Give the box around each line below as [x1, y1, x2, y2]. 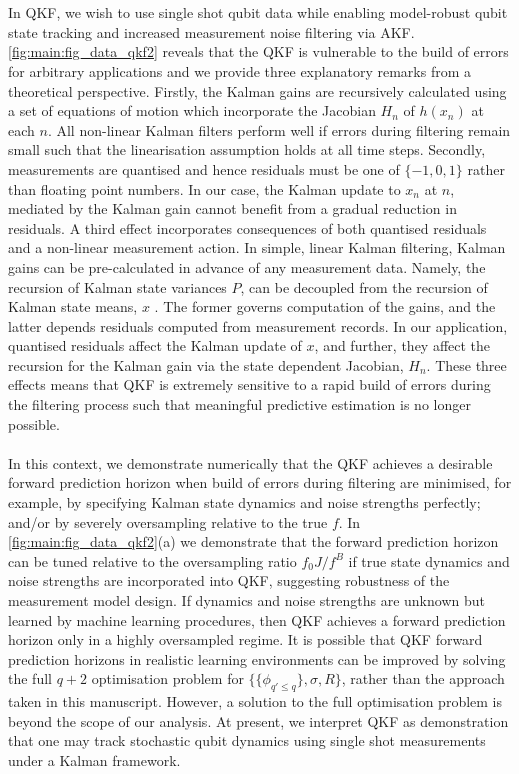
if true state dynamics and [348, 550, 510, 571]
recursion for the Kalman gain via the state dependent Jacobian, [8, 354, 404, 375]
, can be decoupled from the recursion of [240, 276, 488, 297]
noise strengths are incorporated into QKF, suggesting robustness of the [8, 570, 450, 591]
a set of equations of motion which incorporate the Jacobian [8, 100, 376, 121]
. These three [426, 354, 507, 375]
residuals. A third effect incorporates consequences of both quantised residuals [8, 217, 487, 238]
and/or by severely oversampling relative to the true [8, 511, 328, 532]
